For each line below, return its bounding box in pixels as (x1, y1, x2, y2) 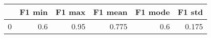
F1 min (20, 6, 48, 17)
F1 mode (135, 6, 170, 17)
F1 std (177, 6, 203, 17)
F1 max (55, 6, 86, 17)
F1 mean (93, 6, 128, 17)
